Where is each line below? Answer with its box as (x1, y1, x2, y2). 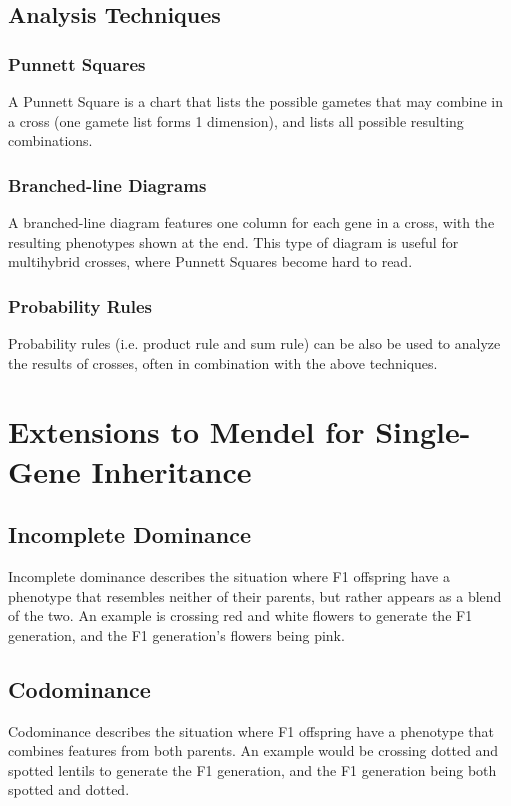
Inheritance (91, 450, 252, 491)
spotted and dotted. (8, 779, 130, 800)
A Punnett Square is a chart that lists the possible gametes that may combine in (8, 91, 503, 111)
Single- (375, 411, 471, 452)
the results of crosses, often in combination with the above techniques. (8, 352, 438, 373)
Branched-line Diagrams (8, 172, 207, 197)
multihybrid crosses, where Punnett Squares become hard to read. (8, 251, 413, 272)
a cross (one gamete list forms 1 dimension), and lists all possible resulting (8, 110, 464, 131)
